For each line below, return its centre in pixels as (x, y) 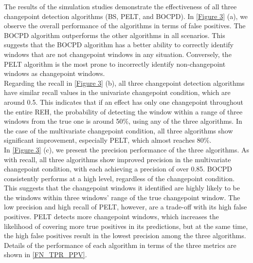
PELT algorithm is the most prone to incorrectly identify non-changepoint (115, 64)
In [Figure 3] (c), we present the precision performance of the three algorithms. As (126, 149)
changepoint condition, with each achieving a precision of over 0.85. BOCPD (118, 169)
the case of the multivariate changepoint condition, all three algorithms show (118, 130)
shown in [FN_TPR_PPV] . (45, 254)
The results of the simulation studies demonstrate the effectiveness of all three (120, 6)
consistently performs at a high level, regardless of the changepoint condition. (119, 178)
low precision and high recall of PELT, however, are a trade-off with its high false (126, 207)
